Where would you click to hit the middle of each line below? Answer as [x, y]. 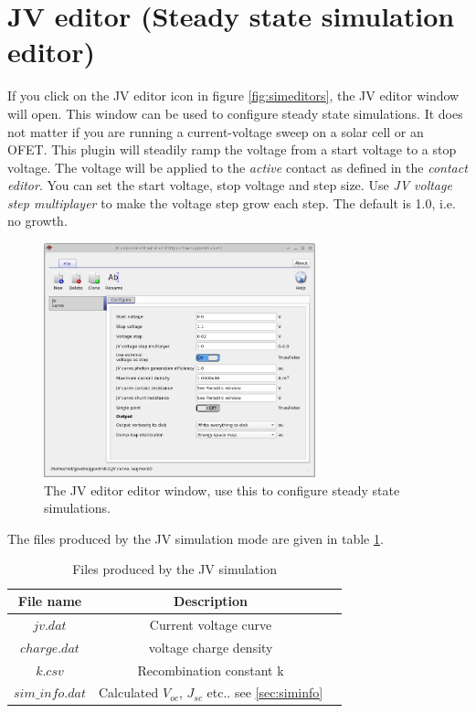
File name [50, 601]
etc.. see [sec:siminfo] [265, 692]
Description [211, 601]
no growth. [37, 221]
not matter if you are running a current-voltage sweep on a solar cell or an [216, 131]
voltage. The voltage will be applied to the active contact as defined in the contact [238, 167]
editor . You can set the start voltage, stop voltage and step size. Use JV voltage [230, 185]
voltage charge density [211, 647]
